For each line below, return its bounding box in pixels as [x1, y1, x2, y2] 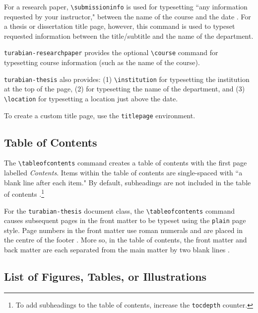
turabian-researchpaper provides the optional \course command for [4, 47, 218, 58]
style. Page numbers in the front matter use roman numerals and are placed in [4, 225, 243, 235]
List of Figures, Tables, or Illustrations [4, 269, 207, 284]
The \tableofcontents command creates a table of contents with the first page [4, 157, 247, 168]
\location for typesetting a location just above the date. [4, 93, 178, 103]
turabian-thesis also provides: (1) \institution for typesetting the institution [4, 74, 250, 84]
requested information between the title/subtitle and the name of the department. [4, 30, 254, 41]
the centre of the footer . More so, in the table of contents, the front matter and [4, 235, 247, 245]
